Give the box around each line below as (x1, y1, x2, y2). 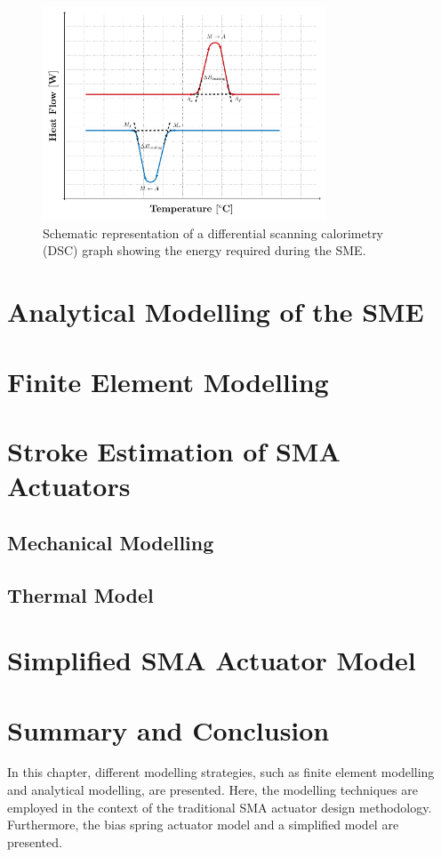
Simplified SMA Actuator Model (7, 642, 416, 678)
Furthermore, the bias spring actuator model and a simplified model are (7, 815, 399, 834)
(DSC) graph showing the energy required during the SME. (43, 241, 366, 260)
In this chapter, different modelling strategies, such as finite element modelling (7, 763, 435, 781)
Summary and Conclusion (7, 711, 330, 748)
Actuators (7, 468, 131, 504)
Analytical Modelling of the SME (7, 293, 424, 330)
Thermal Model (7, 581, 154, 608)
